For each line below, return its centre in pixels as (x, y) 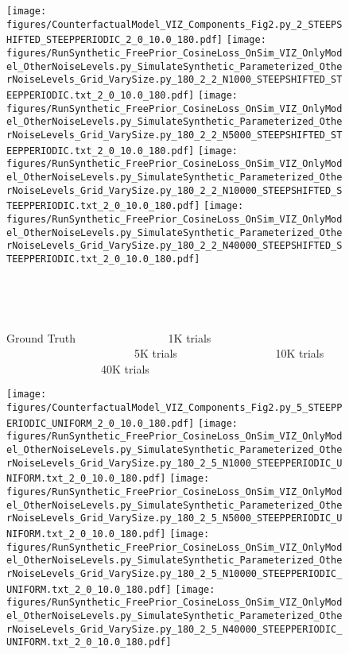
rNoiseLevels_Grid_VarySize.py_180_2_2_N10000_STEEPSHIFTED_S (174, 190)
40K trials (125, 368)
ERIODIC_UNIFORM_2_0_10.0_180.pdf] (101, 423)
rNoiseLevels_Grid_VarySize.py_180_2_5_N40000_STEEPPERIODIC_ (174, 629)
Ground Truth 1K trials (109, 337)
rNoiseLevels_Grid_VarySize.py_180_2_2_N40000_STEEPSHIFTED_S (174, 246)
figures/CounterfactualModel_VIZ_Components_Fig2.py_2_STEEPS (174, 24)
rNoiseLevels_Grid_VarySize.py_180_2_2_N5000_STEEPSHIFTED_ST (174, 135)
